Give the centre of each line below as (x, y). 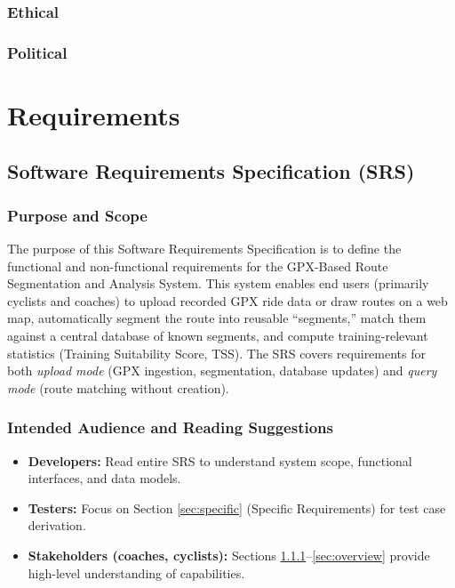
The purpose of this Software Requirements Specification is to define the (204, 249)
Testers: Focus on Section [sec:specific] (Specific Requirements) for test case (237, 507)
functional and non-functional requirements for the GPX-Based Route (198, 266)
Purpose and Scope (77, 215)
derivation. (57, 525)
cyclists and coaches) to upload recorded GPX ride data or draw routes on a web (227, 300)
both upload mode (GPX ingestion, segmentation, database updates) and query (222, 371)
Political (37, 52)
